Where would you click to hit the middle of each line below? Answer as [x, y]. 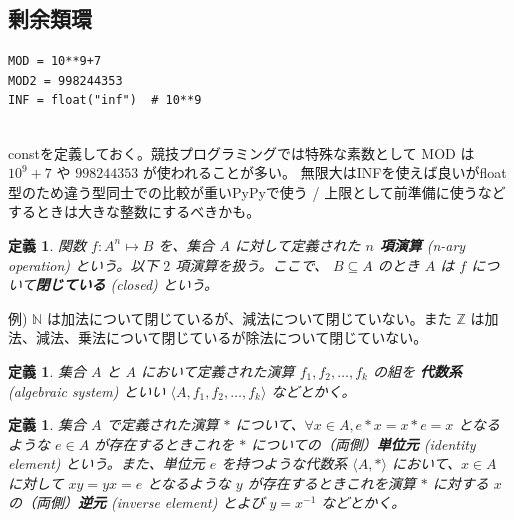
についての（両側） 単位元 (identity [363, 443]
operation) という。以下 [83, 264]
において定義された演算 [218, 370]
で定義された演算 [162, 424]
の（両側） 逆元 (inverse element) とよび [136, 502]
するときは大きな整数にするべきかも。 [134, 211]
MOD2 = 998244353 [65, 80]
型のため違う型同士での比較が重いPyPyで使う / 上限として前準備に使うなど [257, 191]
